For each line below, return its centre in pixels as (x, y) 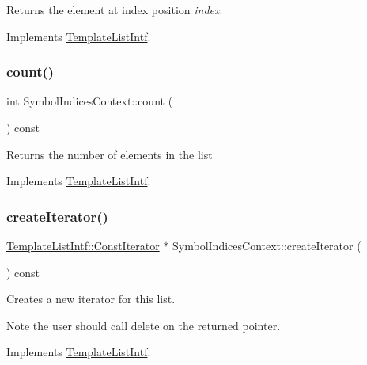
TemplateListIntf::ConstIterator (83, 245)
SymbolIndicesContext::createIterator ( (267, 245)
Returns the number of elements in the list (110, 154)
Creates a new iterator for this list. (91, 299)
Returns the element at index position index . (115, 10)
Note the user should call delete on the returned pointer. (144, 325)
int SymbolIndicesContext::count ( (90, 101)
